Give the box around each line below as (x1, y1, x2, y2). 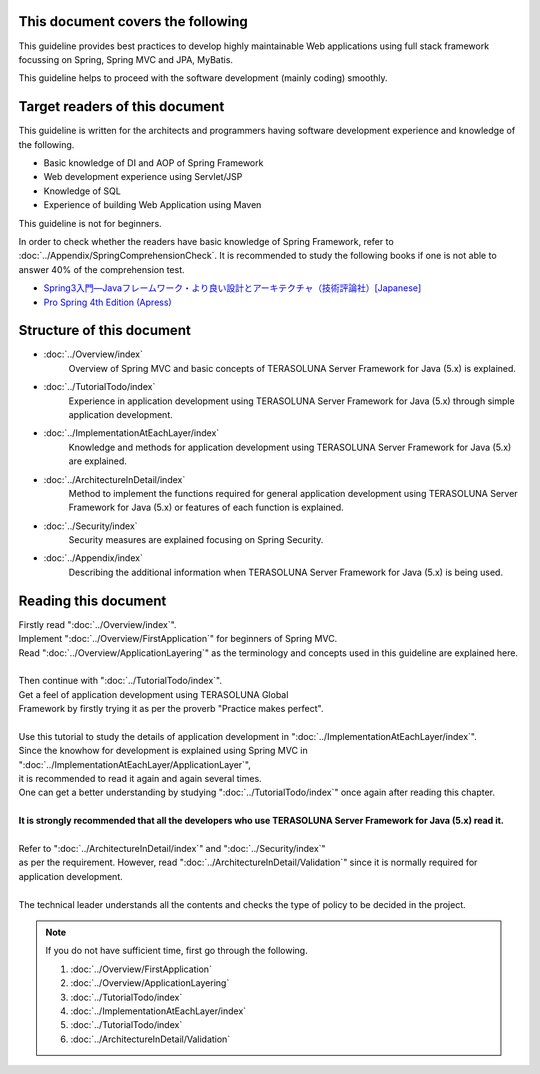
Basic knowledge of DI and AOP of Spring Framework (43, 156, 264, 169)
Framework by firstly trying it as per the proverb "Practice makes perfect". (18, 703, 324, 715)
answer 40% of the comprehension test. (18, 263, 185, 275)
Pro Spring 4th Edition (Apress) (43, 296, 172, 308)
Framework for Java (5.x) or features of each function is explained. (68, 501, 344, 514)
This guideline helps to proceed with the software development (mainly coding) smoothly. (18, 72, 389, 84)
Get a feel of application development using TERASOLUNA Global (18, 688, 289, 700)
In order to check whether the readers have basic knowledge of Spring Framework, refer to (18, 235, 394, 247)
